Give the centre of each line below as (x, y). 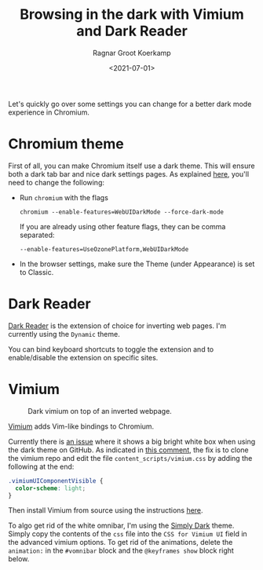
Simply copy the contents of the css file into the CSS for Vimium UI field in (128, 534)
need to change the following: (56, 182)
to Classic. (37, 272)
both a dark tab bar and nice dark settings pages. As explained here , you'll (129, 174)
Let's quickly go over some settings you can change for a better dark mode (130, 104)
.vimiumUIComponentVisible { (56, 480)
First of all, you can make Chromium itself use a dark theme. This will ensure (131, 166)
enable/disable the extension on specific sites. (83, 357)
